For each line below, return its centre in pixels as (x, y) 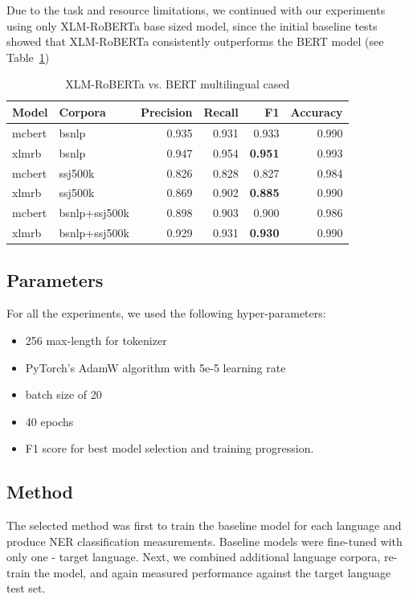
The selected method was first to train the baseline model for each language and (204, 525)
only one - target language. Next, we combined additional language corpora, (194, 557)
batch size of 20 (63, 394)
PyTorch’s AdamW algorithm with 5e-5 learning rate (155, 367)
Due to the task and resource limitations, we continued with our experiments (196, 10)
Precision (166, 111)
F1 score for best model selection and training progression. (170, 448)
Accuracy (317, 111)
